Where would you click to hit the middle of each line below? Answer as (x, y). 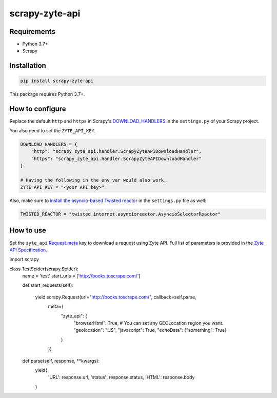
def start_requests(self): (48, 285)
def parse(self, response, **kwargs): (61, 361)
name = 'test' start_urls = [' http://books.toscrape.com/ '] (81, 276)
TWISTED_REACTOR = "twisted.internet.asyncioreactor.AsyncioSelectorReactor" (120, 214)
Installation (28, 66)
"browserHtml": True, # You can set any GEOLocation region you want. (149, 323)
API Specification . (28, 250)
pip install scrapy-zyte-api (57, 81)
